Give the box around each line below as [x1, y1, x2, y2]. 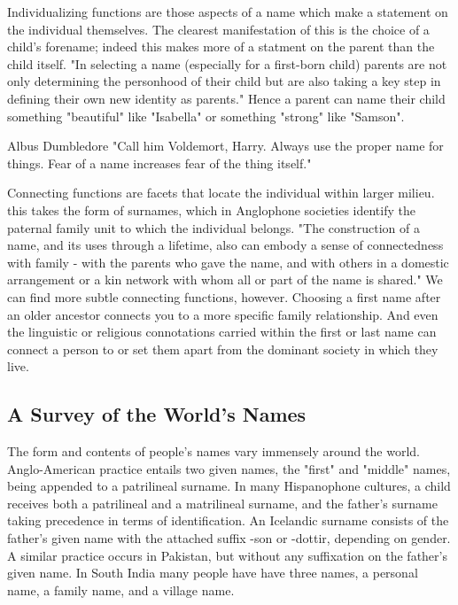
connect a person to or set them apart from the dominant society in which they [7, 339, 439, 358]
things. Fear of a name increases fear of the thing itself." [7, 153, 312, 172]
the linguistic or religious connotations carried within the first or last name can [7, 322, 437, 341]
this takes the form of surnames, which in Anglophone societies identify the [7, 200, 415, 219]
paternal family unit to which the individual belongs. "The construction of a [7, 218, 420, 237]
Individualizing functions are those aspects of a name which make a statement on [7, 3, 448, 20]
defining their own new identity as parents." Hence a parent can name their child [7, 89, 446, 107]
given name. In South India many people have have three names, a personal [7, 563, 418, 582]
